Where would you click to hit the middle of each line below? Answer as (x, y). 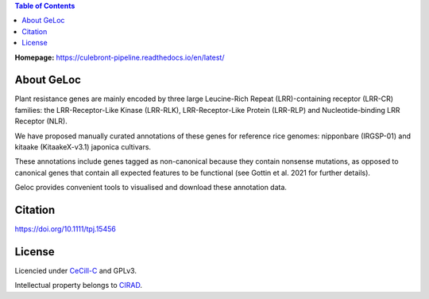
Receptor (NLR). (41, 121)
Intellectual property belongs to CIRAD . (79, 285)
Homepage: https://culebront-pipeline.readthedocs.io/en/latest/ (120, 57)
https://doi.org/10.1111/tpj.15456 (66, 229)
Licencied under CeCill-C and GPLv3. (75, 271)
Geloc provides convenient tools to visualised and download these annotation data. (151, 188)
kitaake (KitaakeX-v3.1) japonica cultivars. (83, 147)
